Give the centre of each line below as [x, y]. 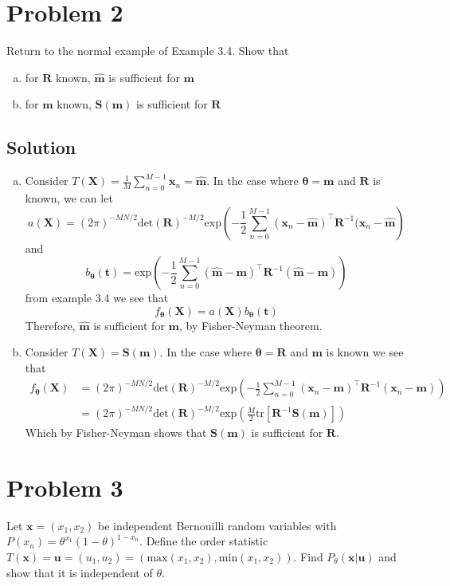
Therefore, [50, 325]
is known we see [365, 352]
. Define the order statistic [204, 541]
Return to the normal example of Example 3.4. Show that [148, 51]
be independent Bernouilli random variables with [217, 525]
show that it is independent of [80, 572]
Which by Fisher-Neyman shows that [116, 433]
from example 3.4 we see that [97, 298]
